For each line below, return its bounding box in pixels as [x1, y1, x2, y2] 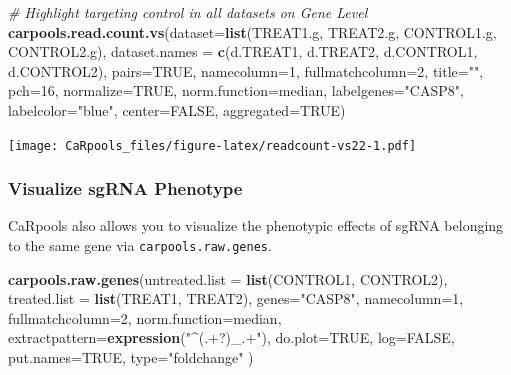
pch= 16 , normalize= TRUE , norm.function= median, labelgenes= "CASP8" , [8, 80, 464, 101]
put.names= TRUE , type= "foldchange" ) [8, 347, 254, 368]
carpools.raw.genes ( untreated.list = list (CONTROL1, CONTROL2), [8, 268, 448, 289]
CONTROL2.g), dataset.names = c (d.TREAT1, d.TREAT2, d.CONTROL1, [8, 41, 478, 62]
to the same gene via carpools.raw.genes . [8, 235, 272, 256]
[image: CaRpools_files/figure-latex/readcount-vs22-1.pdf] [8, 138, 417, 153]
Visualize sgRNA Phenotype [8, 176, 243, 201]
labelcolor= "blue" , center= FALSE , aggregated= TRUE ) [8, 99, 346, 120]
